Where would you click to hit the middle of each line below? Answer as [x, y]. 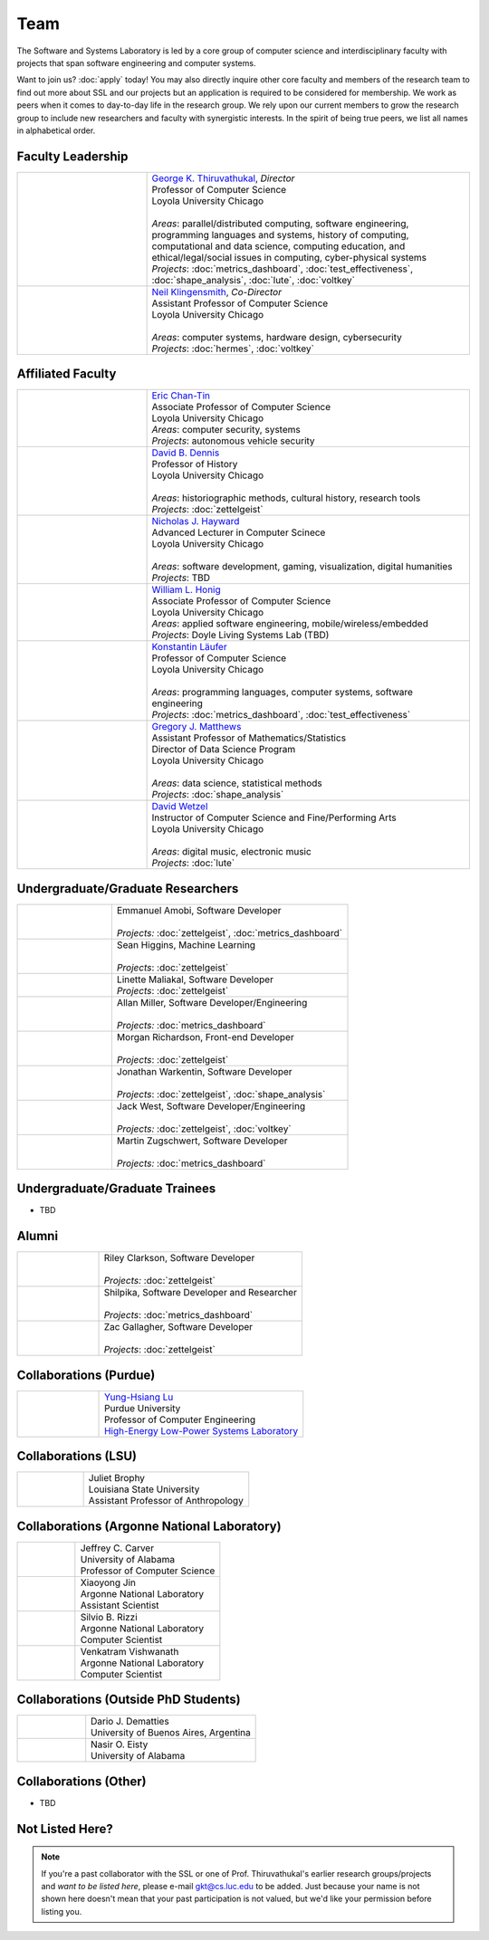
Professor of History [195, 464]
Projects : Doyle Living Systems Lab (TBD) [240, 636]
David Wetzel [180, 807]
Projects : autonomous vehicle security [234, 441]
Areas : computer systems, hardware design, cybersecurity [277, 337]
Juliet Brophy [116, 1478]
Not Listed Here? [65, 1829]
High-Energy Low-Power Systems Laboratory [201, 1430]
